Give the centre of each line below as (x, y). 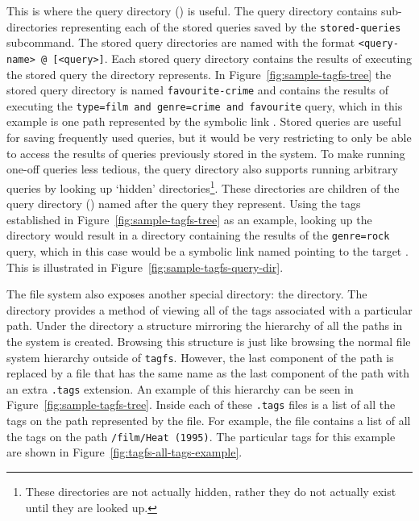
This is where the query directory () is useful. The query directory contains (192, 10)
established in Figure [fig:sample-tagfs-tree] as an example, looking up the (189, 219)
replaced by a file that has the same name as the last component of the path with (208, 373)
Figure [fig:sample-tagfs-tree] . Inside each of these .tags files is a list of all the (201, 404)
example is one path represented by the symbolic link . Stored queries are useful (204, 121)
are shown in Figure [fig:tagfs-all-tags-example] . (124, 452)
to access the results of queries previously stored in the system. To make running (206, 153)
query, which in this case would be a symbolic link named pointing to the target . (207, 250)
